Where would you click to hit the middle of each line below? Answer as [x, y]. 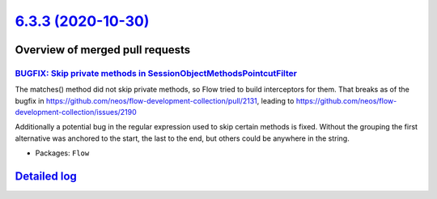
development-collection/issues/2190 [76, 112]
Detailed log [46, 177]
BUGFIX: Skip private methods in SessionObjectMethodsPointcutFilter [156, 73]
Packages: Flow [62, 153]
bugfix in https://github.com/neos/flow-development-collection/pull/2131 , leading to [155, 100]
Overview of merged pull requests [103, 50]
